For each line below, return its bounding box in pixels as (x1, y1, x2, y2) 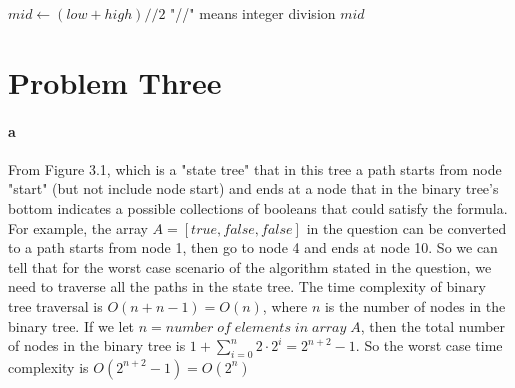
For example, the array (8, 217, 148, 238)
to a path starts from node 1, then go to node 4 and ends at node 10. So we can (8, 237, 498, 258)
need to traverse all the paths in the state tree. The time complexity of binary (8, 276, 486, 297)
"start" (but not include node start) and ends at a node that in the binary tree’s (8, 178, 499, 199)
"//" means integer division (170, 3, 336, 23)
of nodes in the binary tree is (8, 335, 186, 356)
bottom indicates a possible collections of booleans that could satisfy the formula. (8, 197, 508, 218)
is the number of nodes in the (324, 295, 506, 316)
